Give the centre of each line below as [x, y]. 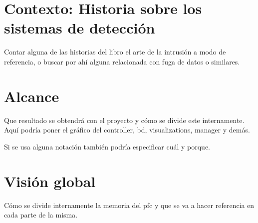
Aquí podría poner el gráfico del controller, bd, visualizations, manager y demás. [127, 130]
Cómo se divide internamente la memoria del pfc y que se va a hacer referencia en [129, 205]
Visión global [50, 181]
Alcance [32, 96]
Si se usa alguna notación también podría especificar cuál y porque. [107, 146]
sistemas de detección [80, 28]
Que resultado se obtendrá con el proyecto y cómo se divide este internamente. [124, 120]
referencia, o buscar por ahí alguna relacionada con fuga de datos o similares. [122, 61]
